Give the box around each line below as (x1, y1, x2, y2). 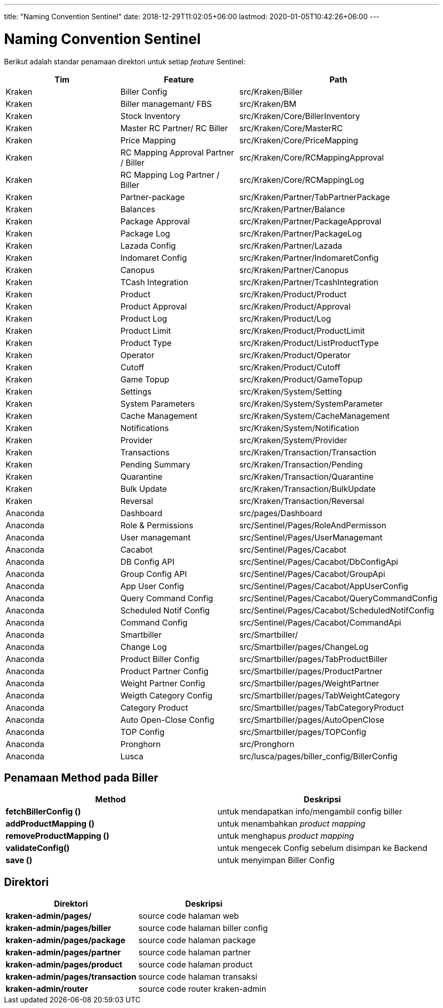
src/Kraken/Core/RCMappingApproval (239, 152, 384, 163)
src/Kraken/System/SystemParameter (239, 398, 383, 409)
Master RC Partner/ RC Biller (120, 123, 228, 133)
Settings (120, 386, 152, 397)
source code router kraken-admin (138, 984, 267, 994)
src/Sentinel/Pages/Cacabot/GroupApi (239, 568, 385, 579)
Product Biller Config (120, 653, 200, 664)
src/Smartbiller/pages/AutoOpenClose (239, 714, 384, 725)
